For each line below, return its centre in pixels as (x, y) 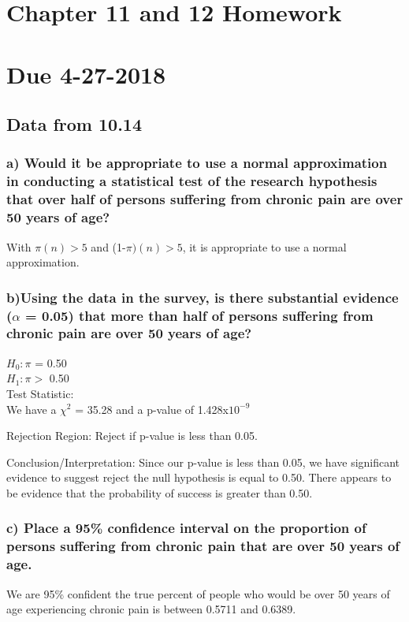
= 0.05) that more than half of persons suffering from (199, 315)
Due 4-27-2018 (86, 74)
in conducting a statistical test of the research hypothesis (192, 181)
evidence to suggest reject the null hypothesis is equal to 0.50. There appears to (199, 477)
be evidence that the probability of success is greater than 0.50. (160, 492)
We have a (32, 409)
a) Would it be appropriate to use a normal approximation (197, 163)
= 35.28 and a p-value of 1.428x (152, 409)
